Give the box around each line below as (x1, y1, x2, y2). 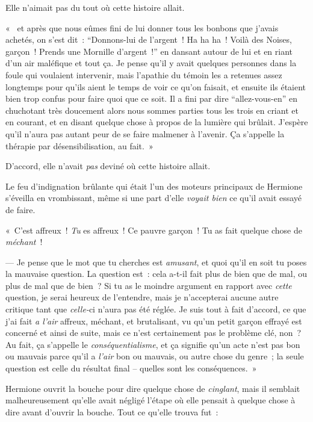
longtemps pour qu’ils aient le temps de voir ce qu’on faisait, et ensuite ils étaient (5, 80, 306, 93)
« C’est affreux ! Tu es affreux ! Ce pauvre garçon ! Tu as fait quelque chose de (5, 223, 302, 236)
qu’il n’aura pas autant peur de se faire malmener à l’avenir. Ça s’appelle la (5, 127, 285, 140)
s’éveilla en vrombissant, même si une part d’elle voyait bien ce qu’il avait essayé (5, 191, 302, 204)
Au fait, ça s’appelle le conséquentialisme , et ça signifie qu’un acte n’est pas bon (5, 338, 300, 350)
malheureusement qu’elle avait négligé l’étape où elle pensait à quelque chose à (5, 394, 296, 406)
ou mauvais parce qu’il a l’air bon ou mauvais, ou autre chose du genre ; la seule (5, 350, 304, 362)
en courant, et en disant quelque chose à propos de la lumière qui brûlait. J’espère (5, 116, 308, 128)
